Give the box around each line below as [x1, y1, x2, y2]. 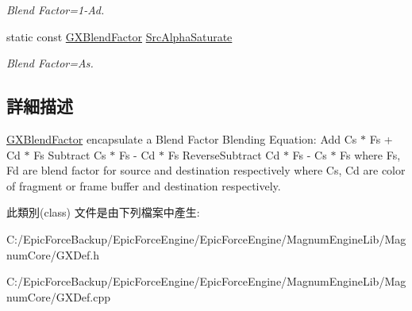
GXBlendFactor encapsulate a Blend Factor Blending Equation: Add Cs [6, 130, 357, 147]
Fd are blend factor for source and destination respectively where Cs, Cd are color [6, 162, 406, 179]
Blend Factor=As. [6, 55, 94, 71]
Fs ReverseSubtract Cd [167, 146, 280, 163]
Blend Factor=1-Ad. [6, 2, 105, 17]
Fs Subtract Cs [33, 146, 106, 163]
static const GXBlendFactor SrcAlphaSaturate [6, 28, 233, 44]
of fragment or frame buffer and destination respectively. [6, 177, 281, 194]
